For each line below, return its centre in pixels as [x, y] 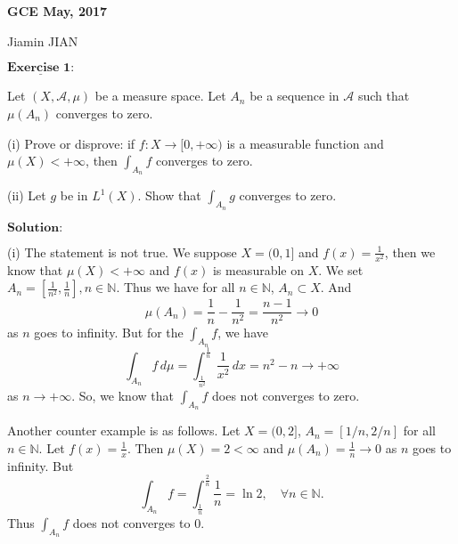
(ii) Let [27, 195]
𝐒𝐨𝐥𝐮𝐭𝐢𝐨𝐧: [35, 227]
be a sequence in [294, 96]
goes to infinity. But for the [109, 333]
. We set [341, 269]
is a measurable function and [305, 143]
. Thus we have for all [176, 287]
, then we [410, 252]
